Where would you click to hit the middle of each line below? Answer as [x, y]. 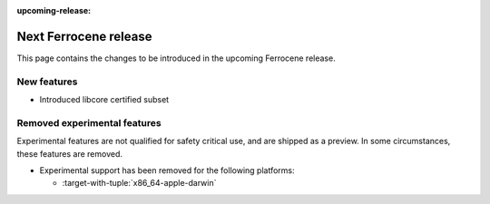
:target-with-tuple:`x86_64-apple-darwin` [139, 183]
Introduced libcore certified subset [104, 100]
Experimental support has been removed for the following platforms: [167, 170]
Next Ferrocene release [84, 36]
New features [47, 82]
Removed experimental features [89, 122]
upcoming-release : [54, 10]
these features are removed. [69, 153]
